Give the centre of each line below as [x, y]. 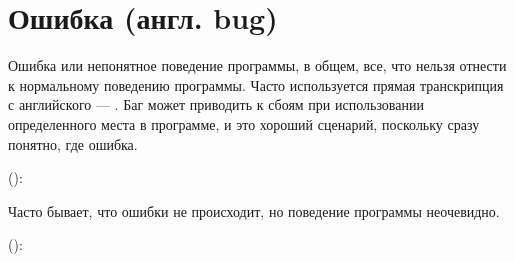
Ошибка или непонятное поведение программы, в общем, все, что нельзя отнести [257, 65]
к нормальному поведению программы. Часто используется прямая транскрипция [256, 84]
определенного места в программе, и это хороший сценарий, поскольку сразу [244, 123]
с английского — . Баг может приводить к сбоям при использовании [216, 104]
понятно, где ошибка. [73, 143]
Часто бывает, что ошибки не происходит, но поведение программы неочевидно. [254, 210]
